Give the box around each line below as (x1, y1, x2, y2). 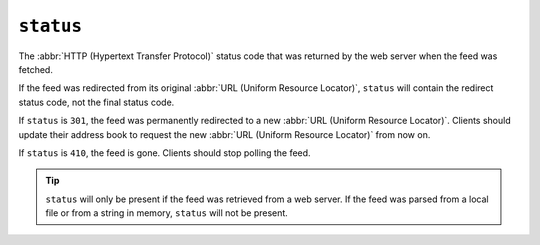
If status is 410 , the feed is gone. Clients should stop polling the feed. (18, 146, 311, 159)
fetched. (18, 63, 54, 75)
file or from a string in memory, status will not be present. (45, 207, 289, 219)
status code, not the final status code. (18, 96, 175, 108)
